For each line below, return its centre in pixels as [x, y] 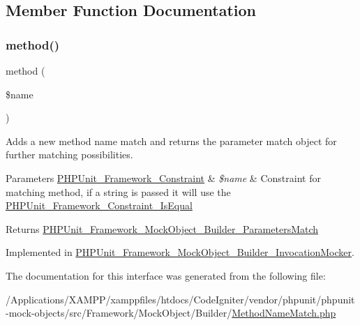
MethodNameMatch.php [284, 313]
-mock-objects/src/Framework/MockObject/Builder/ [119, 313]
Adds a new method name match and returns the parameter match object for [171, 141]
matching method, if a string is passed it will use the [118, 191]
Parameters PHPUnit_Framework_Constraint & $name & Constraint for [163, 177]
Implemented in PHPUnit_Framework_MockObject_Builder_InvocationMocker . [180, 252]
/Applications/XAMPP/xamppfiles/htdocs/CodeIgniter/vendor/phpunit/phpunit [180, 299]
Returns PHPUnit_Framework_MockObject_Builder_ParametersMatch [162, 228]
